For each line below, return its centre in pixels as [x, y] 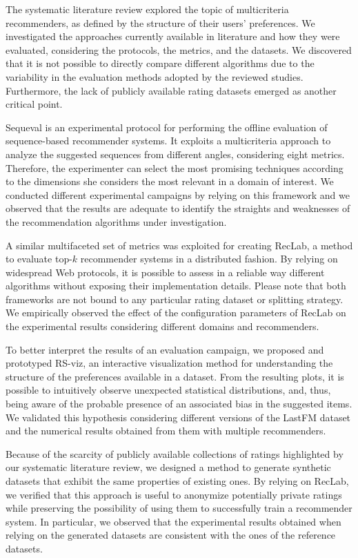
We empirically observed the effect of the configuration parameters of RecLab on [176, 312]
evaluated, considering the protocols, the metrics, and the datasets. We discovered [179, 49]
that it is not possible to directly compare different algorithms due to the [160, 63]
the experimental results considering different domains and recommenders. [162, 326]
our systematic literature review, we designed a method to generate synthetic [168, 467]
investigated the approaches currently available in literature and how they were [173, 36]
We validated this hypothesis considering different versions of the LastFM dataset [178, 417]
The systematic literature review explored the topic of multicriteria [147, 9]
